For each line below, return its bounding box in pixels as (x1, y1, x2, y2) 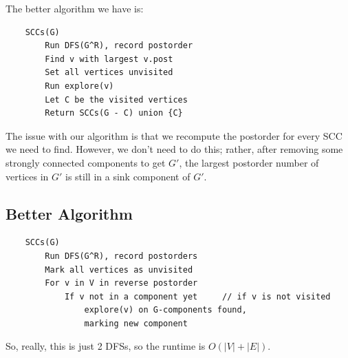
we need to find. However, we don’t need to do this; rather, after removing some (6, 142, 343, 156)
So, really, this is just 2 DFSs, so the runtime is (6, 339, 206, 353)
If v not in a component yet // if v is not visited (64, 291, 331, 302)
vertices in (6, 169, 49, 183)
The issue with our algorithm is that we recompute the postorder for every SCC (6, 128, 342, 143)
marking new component (84, 318, 188, 328)
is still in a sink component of (65, 169, 191, 183)
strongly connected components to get (6, 155, 166, 169)
